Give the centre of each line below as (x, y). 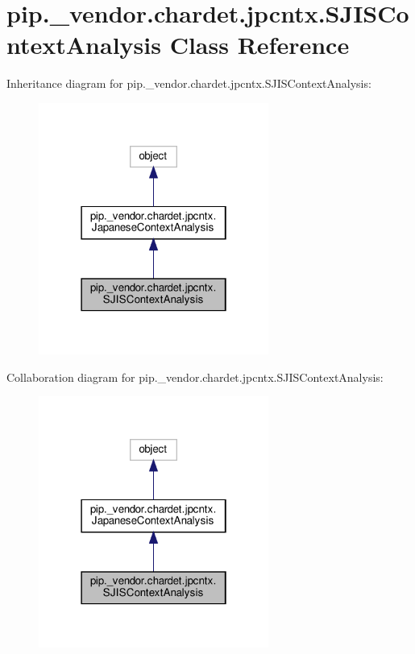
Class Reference (259, 45)
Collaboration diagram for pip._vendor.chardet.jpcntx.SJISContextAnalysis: (195, 377)
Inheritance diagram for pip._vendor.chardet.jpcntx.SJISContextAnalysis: (189, 83)
